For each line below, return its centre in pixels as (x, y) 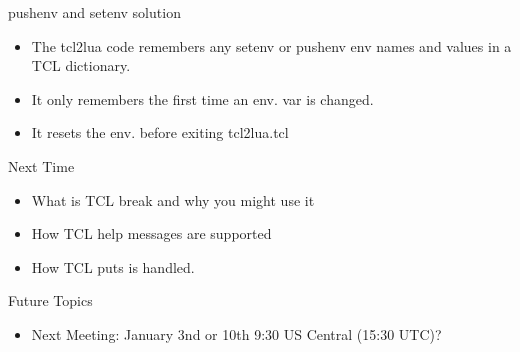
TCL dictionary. (81, 65)
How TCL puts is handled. (113, 266)
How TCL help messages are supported (151, 233)
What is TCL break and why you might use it (173, 199)
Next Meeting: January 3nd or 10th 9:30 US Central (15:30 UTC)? (236, 333)
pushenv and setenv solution (94, 12)
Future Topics (50, 300)
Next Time (41, 165)
